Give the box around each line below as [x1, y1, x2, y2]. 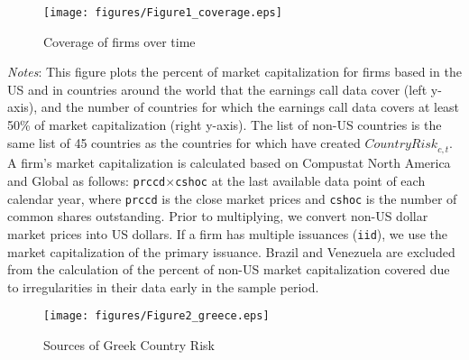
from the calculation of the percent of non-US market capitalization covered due [7, 260, 450, 279]
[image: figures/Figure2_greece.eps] [43, 309, 270, 323]
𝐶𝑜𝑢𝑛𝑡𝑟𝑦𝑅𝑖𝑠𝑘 [364, 137, 438, 151]
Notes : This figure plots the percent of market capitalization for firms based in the [7, 62, 462, 81]
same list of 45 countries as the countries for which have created [7, 133, 361, 152]
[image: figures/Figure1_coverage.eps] [43, 6, 282, 19]
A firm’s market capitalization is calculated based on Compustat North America [7, 153, 451, 172]
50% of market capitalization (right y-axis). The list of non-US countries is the [7, 115, 442, 134]
